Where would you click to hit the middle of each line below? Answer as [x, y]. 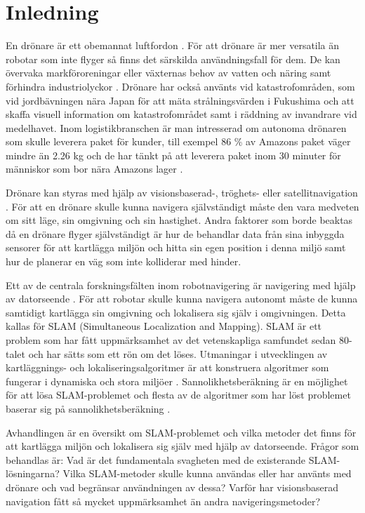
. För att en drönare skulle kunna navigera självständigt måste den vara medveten [182, 206]
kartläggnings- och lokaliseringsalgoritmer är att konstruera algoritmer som [167, 367]
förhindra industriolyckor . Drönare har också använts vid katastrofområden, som [180, 86]
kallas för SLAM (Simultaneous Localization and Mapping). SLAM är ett [164, 326]
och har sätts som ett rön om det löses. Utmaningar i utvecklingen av [178, 353]
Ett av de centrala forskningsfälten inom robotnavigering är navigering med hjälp [181, 285]
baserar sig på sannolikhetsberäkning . [88, 408]
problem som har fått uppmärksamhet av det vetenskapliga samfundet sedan [171, 340]
